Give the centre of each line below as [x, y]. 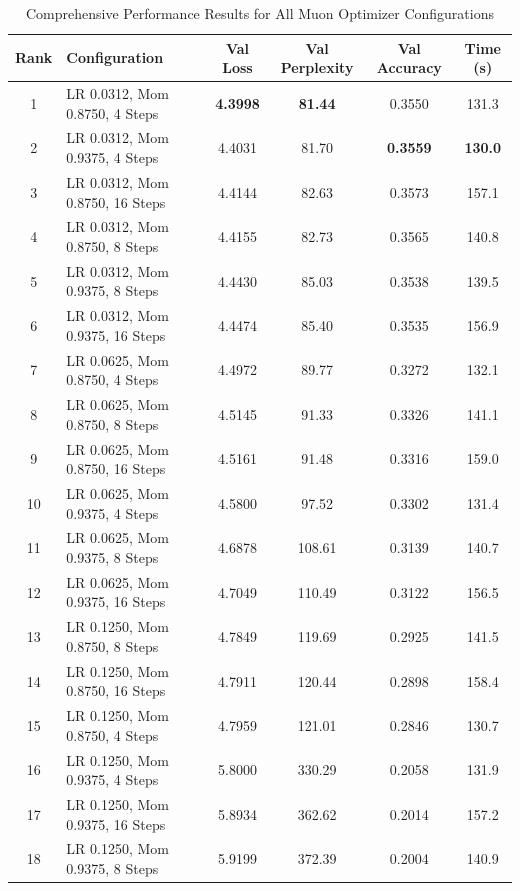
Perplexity [317, 67]
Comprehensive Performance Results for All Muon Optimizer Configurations [259, 13]
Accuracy [409, 67]
